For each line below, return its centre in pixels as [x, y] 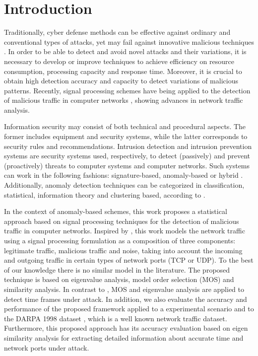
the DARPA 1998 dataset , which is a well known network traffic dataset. [116, 318]
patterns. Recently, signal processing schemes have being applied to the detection [127, 90]
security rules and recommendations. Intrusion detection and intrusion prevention [128, 146]
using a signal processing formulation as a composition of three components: [120, 240]
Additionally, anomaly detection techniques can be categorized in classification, [124, 185]
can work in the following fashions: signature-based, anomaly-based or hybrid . [124, 175]
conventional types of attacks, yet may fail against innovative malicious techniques [129, 41]
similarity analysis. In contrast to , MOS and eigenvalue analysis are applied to [124, 289]
